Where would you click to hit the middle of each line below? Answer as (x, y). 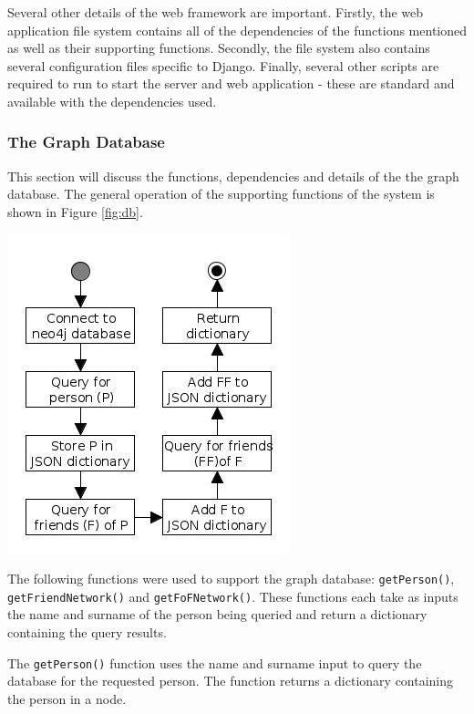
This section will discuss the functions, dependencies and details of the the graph (233, 176)
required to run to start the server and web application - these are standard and (231, 83)
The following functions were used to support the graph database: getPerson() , (231, 579)
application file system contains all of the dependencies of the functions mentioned (237, 30)
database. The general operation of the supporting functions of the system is (221, 194)
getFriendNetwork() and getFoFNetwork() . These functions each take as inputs (233, 596)
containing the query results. (87, 632)
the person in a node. (67, 698)
